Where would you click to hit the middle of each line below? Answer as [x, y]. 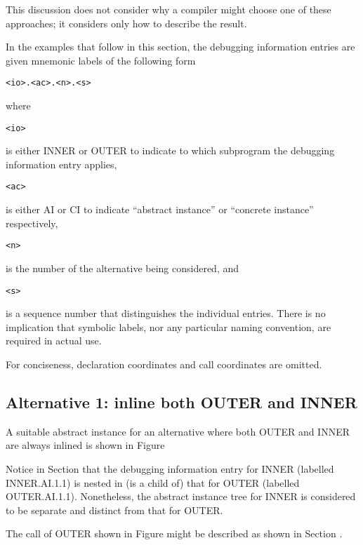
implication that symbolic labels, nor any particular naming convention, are [169, 327]
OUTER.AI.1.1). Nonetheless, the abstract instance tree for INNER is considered [181, 496]
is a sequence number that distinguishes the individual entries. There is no [166, 313]
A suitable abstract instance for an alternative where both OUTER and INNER [178, 431]
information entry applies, [61, 164]
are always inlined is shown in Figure [85, 445]
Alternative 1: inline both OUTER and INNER [181, 402]
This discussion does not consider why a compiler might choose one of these [169, 9]
